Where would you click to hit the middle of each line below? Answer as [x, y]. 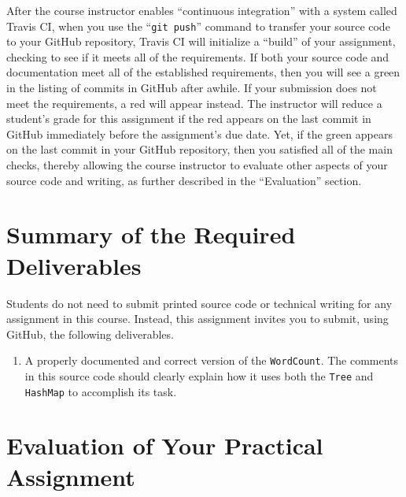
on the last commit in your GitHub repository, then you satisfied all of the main [199, 149]
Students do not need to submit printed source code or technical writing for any [199, 303]
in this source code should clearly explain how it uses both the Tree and [199, 375]
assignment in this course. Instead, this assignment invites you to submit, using [197, 319]
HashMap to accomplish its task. [101, 391]
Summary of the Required [151, 234]
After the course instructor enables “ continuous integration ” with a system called [202, 10]
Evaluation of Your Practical [165, 445]
